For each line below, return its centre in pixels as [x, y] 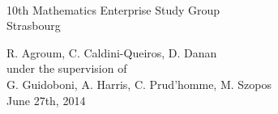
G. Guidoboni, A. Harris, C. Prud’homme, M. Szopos [139, 84]
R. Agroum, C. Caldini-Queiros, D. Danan [112, 52]
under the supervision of [67, 68]
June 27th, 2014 [46, 100]
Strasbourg [34, 25]
